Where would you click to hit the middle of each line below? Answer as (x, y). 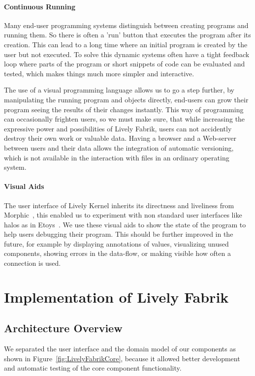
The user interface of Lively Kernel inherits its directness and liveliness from (119, 205)
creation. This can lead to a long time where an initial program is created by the (126, 44)
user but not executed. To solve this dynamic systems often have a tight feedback (127, 54)
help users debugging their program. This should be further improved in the (119, 234)
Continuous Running (40, 6)
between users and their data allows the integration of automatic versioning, (119, 147)
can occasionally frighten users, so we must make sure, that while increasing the (125, 119)
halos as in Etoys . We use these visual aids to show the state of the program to (125, 224)
